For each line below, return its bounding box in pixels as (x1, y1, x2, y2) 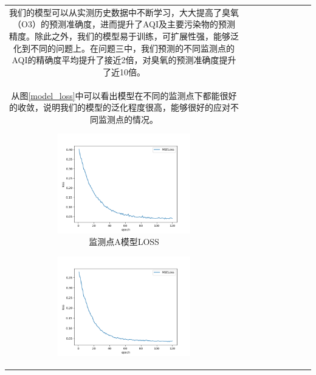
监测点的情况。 (98, 112, 158, 125)
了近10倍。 (103, 65, 145, 78)
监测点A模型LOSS (89, 235, 159, 248)
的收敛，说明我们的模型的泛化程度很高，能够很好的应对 (9, 101, 230, 114)
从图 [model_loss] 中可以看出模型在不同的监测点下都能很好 (11, 89, 237, 101)
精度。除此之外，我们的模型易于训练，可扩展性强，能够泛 (9, 29, 239, 42)
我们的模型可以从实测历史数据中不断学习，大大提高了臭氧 (9, 5, 239, 18)
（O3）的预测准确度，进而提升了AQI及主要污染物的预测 (13, 18, 235, 30)
